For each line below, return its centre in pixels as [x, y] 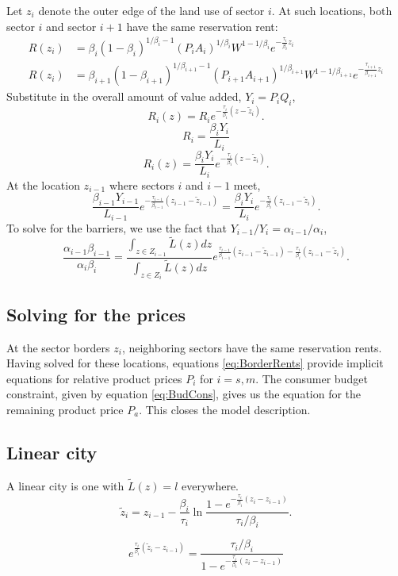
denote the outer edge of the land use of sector [151, 10]
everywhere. [210, 486]
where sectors [142, 184]
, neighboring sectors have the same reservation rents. [252, 347]
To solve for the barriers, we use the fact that [117, 227]
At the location [43, 184]
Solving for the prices [96, 314]
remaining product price [65, 410]
